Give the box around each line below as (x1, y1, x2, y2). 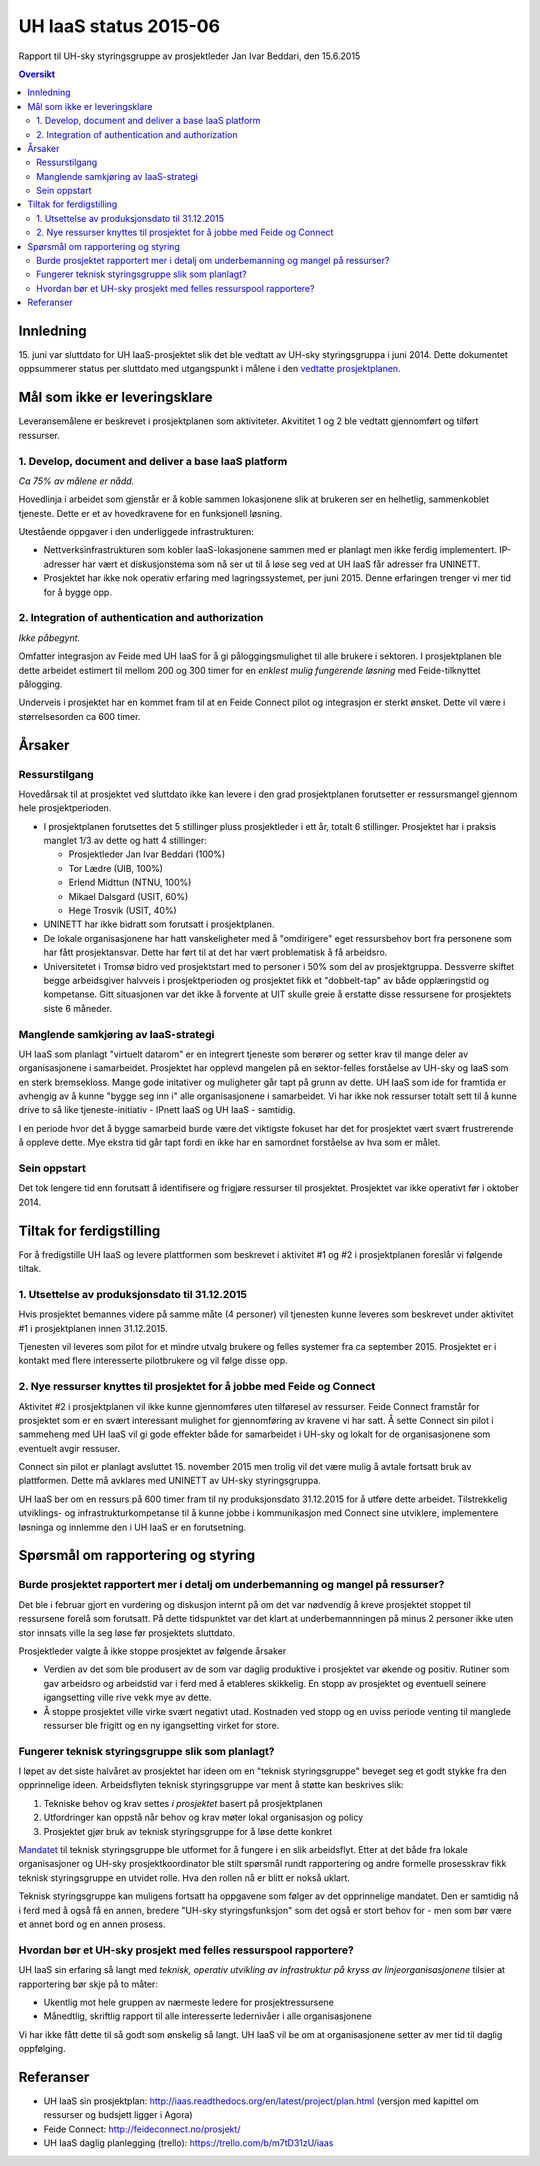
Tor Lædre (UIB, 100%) (68, 862, 164, 874)
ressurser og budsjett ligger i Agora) (43, 2109, 194, 2121)
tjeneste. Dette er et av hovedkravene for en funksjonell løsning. (18, 507, 283, 519)
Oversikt (18, 68, 55, 80)
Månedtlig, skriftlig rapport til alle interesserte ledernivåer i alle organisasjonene (43, 2010, 372, 2022)
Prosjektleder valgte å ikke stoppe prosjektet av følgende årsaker (18, 1645, 287, 1657)
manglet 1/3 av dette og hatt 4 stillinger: (43, 835, 207, 847)
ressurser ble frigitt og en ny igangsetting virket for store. (43, 1719, 280, 1731)
